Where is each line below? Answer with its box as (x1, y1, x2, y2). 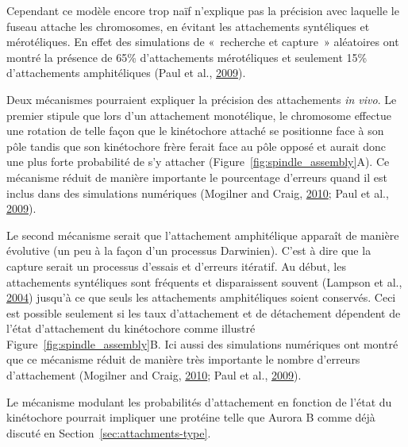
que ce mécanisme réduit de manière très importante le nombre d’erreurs (6, 351, 360, 368)
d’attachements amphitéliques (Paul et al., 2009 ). (6, 64, 246, 81)
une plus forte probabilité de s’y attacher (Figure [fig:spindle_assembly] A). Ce (6, 153, 390, 170)
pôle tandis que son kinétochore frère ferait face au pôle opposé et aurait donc (6, 137, 386, 154)
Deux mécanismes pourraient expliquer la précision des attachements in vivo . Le (6, 91, 397, 107)
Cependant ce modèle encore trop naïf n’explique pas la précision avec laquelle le (6, 2, 399, 18)
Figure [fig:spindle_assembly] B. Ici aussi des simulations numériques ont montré (6, 335, 398, 352)
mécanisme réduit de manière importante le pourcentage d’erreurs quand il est (6, 168, 387, 185)
